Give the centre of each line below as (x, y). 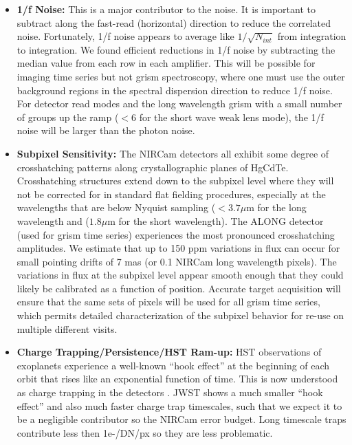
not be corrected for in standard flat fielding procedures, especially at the (171, 194)
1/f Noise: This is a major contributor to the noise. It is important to (166, 9)
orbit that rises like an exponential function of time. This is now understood (177, 379)
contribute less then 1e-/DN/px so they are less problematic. (145, 432)
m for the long (276, 207)
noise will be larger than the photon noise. (106, 130)
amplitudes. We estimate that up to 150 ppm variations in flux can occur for (178, 248)
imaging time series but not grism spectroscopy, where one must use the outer (181, 76)
